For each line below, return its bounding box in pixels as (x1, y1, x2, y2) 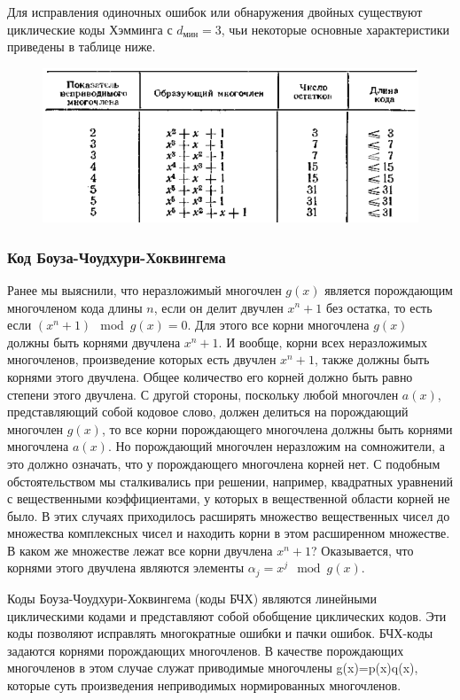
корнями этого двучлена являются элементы (7, 558, 245, 577)
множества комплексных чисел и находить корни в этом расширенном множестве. (7, 524, 450, 542)
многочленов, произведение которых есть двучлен (7, 350, 277, 369)
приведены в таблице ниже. (7, 37, 156, 56)
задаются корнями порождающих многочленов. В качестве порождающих (7, 641, 404, 659)
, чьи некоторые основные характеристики (221, 19, 449, 38)
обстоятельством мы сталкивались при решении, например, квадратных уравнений (7, 471, 453, 490)
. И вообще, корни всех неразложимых (218, 332, 427, 351)
